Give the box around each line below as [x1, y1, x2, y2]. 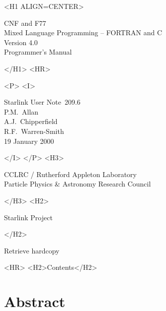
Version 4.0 [4, 37, 38, 47]
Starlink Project [4, 212, 53, 222]
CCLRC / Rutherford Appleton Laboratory [4, 169, 137, 179]
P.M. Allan [4, 106, 39, 117]
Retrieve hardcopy [4, 245, 60, 255]
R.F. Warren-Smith [4, 125, 64, 136]
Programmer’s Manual [4, 47, 72, 57]
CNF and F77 [4, 17, 46, 28]
